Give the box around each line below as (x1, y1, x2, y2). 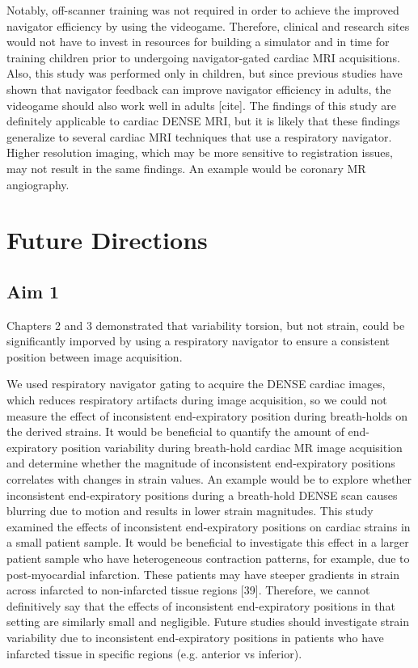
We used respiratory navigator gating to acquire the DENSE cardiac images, (6, 375, 386, 392)
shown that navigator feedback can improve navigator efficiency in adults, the (6, 80, 391, 97)
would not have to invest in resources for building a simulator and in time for (6, 33, 390, 50)
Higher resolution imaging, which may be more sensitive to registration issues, (6, 144, 393, 161)
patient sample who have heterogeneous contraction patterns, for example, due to (6, 550, 410, 567)
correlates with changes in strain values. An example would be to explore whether (6, 471, 412, 488)
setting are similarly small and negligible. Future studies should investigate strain (6, 613, 409, 630)
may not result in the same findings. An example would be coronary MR (6, 159, 366, 176)
